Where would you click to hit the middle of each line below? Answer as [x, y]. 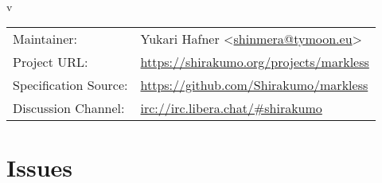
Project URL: [51, 62]
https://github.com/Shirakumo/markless [254, 85]
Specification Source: [70, 85]
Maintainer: [45, 39]
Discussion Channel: [69, 108]
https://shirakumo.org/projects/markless [255, 62]
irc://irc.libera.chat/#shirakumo [231, 108]
